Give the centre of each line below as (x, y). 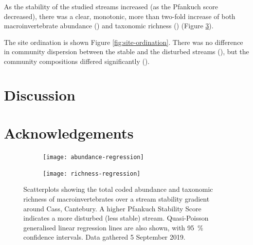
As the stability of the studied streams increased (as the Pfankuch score (111, 6)
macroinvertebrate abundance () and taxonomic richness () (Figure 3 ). (109, 26)
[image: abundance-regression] (93, 157)
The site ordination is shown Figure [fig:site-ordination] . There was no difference (124, 42)
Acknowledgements (69, 133)
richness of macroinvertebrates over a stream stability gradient (117, 198)
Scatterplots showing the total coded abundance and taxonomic (118, 189)
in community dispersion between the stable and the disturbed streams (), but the (126, 51)
